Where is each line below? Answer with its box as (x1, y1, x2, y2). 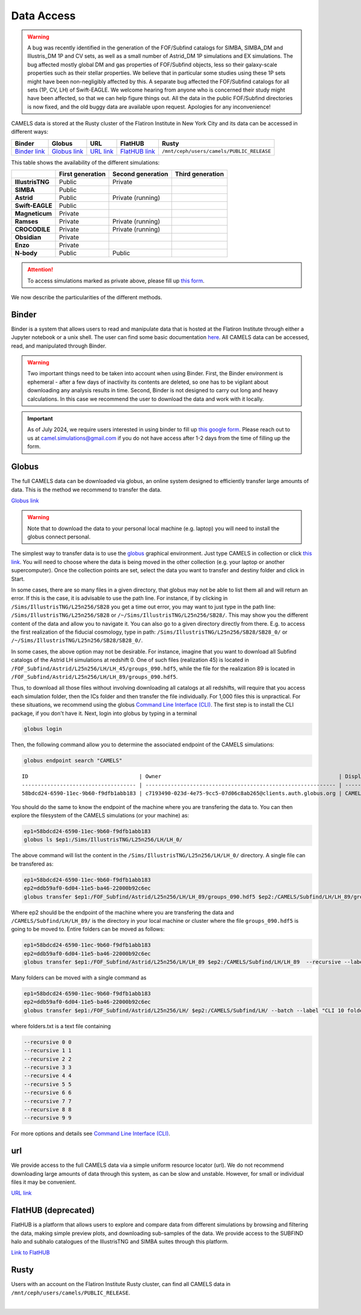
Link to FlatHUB (11, 1249, 51, 1256)
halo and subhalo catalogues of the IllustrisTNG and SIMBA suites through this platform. (11, 1238, 229, 1245)
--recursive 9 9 (23, 1114, 72, 1122)
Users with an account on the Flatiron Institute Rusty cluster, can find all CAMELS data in (11, 1281, 231, 1288)
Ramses (14, 217, 39, 226)
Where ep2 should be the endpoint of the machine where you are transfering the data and (11, 908, 234, 916)
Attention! (27, 266, 54, 273)
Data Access (11, 9, 76, 22)
